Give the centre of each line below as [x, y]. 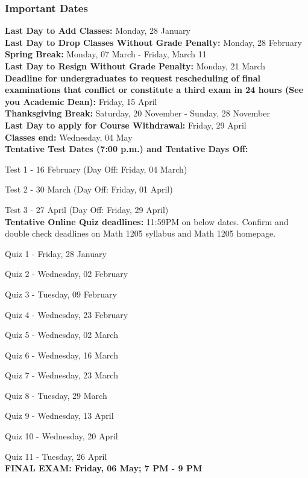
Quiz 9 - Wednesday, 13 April [59, 416]
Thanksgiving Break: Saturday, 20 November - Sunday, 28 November [137, 113]
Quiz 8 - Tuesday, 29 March [56, 395]
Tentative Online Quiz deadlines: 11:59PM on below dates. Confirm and [147, 221]
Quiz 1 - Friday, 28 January [56, 253]
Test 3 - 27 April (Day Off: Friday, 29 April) [87, 209]
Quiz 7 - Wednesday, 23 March [61, 375]
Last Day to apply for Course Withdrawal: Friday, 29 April [126, 125]
